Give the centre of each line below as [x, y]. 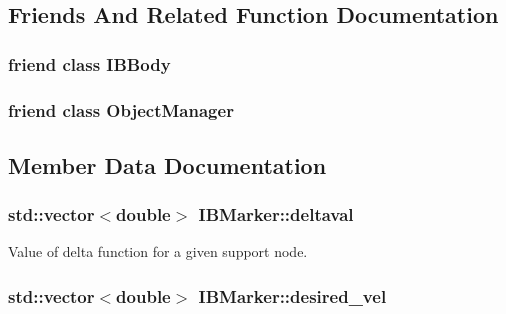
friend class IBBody [89, 63]
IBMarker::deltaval [276, 214]
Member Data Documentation [167, 164]
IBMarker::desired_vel [292, 295]
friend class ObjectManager [121, 109]
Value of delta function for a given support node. [158, 251]
